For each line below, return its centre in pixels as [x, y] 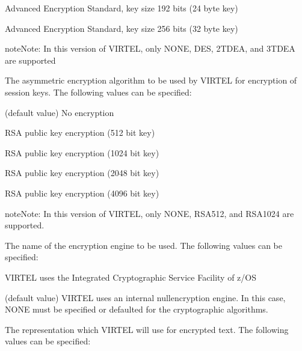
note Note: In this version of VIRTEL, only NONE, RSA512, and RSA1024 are [149, 213]
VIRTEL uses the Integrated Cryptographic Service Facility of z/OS [131, 277]
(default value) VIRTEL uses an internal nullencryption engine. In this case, [145, 297]
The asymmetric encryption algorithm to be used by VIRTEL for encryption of [151, 80]
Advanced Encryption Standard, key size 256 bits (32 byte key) [122, 28]
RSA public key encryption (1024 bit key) [82, 152]
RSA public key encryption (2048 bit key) [82, 173]
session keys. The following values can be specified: [98, 92]
